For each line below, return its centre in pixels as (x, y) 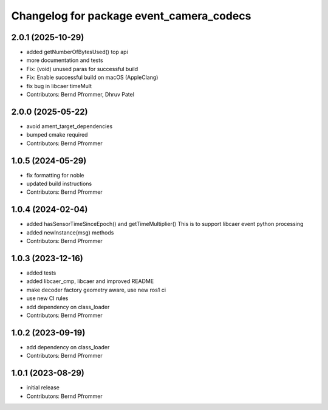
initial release (43, 388)
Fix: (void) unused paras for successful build (82, 69)
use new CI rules (47, 298)
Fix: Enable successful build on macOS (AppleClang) (92, 77)
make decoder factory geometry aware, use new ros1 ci (96, 290)
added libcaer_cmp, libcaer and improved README (90, 281)
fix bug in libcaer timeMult (59, 86)
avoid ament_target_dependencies (70, 126)
